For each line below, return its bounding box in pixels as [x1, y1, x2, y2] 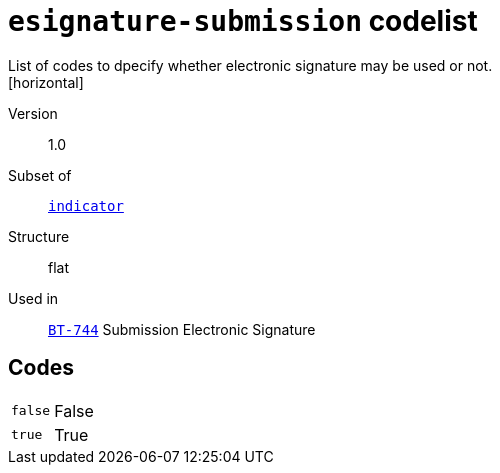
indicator [48, 197, 124, 214]
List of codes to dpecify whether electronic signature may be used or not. [8, 56, 493, 74]
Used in [8, 289, 59, 307]
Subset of [8, 166, 72, 184]
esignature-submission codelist [8, 4, 478, 38]
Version [8, 104, 58, 122]
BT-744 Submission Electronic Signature [48, 320, 316, 338]
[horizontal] [8, 73, 84, 91]
